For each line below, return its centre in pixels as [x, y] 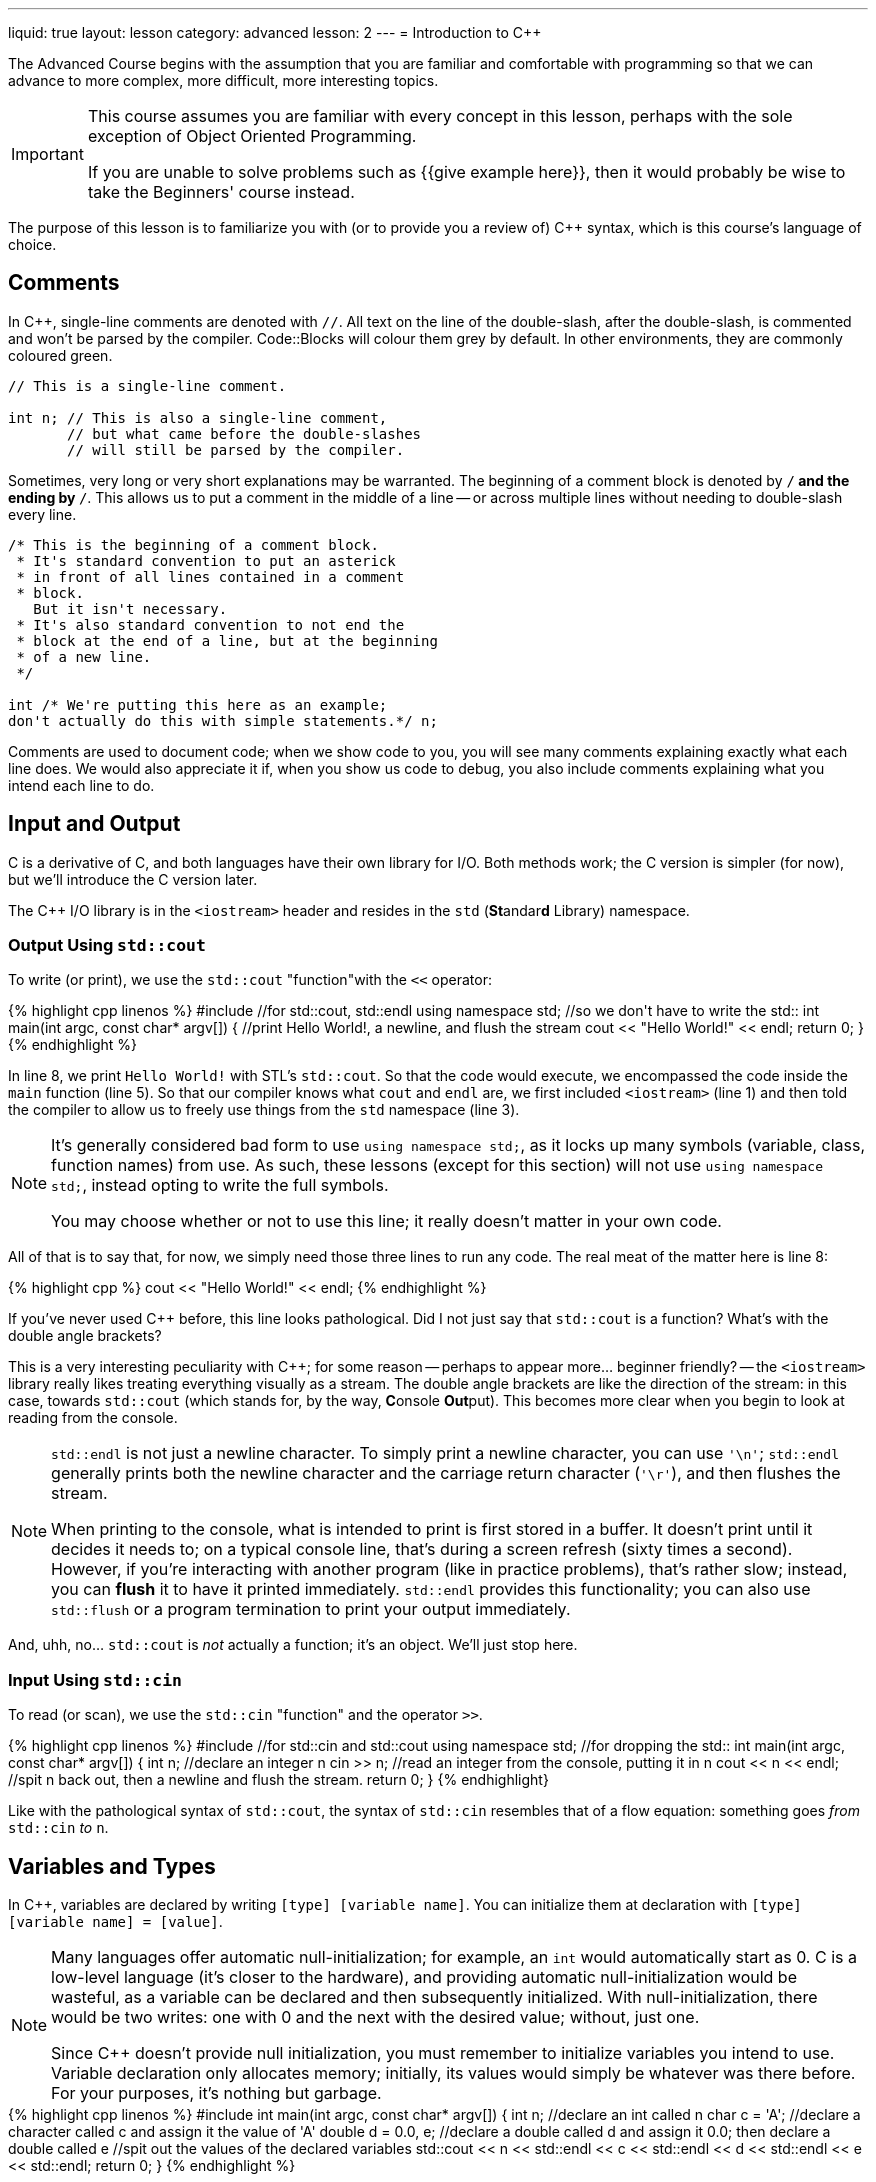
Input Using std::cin [95, 1679]
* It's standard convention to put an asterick [206, 560]
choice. [32, 244]
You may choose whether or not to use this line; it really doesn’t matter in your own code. [386, 1221]
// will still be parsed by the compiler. [236, 449]
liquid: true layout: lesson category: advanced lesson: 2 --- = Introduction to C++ [275, 32]
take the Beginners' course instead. [221, 192]
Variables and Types [112, 1866]
